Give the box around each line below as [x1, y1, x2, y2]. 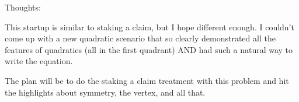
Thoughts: [5, 1, 41, 13]
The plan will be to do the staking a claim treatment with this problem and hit [5, 74, 289, 86]
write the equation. [5, 55, 73, 67]
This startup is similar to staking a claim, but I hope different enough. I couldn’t [5, 20, 294, 33]
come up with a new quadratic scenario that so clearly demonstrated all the [5, 32, 276, 44]
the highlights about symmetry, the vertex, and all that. [5, 86, 206, 98]
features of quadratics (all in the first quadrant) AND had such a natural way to [5, 43, 293, 55]
